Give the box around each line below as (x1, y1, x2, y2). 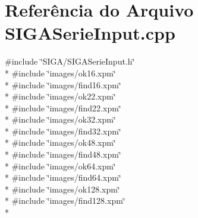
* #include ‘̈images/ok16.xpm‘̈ (5, 66, 116, 79)
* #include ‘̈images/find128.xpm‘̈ (5, 194, 125, 207)
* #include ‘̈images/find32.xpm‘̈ (5, 124, 121, 137)
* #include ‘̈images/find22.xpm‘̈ (5, 101, 121, 114)
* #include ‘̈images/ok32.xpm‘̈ (5, 113, 116, 126)
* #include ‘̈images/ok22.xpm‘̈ (5, 90, 116, 102)
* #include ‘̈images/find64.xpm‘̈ (5, 171, 121, 184)
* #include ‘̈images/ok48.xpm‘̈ (5, 136, 116, 149)
